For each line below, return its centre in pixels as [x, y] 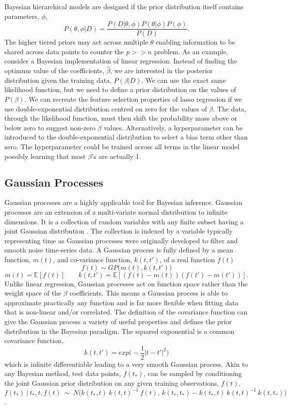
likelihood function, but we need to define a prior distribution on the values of [120, 89]
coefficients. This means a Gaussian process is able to [149, 293]
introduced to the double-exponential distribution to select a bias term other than [126, 137]
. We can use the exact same [184, 80]
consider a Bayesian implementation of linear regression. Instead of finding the [121, 61]
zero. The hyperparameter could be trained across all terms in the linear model [122, 146]
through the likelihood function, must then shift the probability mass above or [121, 118]
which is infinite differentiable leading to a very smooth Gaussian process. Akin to [126, 364]
